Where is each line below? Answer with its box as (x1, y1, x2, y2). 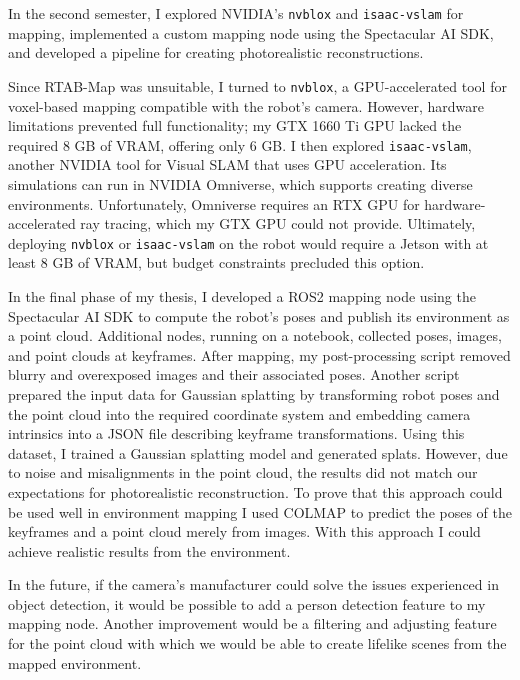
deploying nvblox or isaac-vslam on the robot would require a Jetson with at (8, 232, 489, 253)
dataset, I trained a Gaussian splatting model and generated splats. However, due (8, 442, 508, 463)
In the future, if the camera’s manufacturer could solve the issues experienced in (8, 574, 499, 595)
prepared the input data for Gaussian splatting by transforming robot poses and (8, 383, 500, 404)
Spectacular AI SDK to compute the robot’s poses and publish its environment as (8, 305, 510, 326)
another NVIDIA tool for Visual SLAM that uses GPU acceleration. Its (8, 154, 447, 175)
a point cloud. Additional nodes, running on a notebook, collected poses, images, (8, 325, 502, 346)
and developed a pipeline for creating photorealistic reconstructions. (8, 42, 424, 63)
